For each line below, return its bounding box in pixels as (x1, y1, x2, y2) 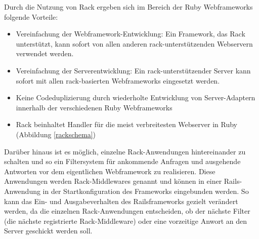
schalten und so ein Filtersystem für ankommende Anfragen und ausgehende (4, 156, 241, 167)
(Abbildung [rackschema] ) (16, 129, 96, 139)
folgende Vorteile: (4, 11, 58, 22)
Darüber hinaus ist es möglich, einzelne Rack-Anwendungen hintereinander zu (4, 146, 246, 156)
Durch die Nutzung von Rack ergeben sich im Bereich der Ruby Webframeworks (4, 2, 253, 12)
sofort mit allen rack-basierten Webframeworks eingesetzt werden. (16, 75, 220, 86)
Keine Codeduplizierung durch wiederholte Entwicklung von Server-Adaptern (16, 92, 255, 103)
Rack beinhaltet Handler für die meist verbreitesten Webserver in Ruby (16, 119, 237, 130)
